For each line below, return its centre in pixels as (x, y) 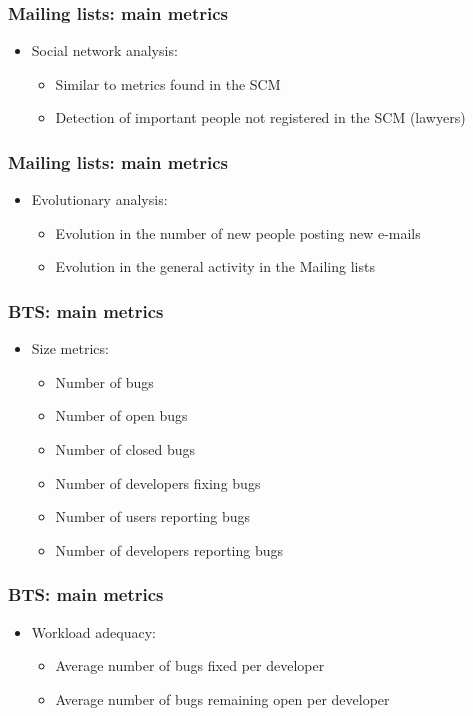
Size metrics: (70, 348)
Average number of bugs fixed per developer (190, 665)
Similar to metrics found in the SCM (168, 83)
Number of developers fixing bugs (158, 482)
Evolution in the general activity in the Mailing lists (215, 266)
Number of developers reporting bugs (169, 549)
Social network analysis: (104, 50)
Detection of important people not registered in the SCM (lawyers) (260, 117)
